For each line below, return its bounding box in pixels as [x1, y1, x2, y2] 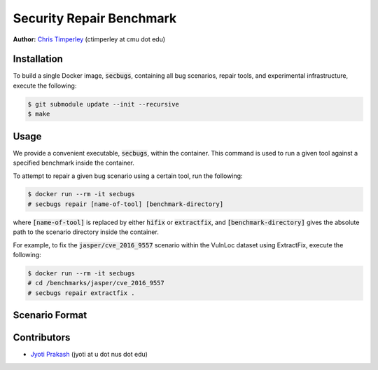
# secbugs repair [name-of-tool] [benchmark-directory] [27, 200, 224, 208]
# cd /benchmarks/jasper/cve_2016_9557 [27, 279, 164, 287]
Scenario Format [13, 309, 87, 322]
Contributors [13, 331, 71, 343]
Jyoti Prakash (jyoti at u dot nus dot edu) [30, 350, 148, 359]
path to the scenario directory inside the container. [13, 228, 159, 236]
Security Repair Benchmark [13, 11, 177, 26]
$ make [27, 110, 50, 118]
